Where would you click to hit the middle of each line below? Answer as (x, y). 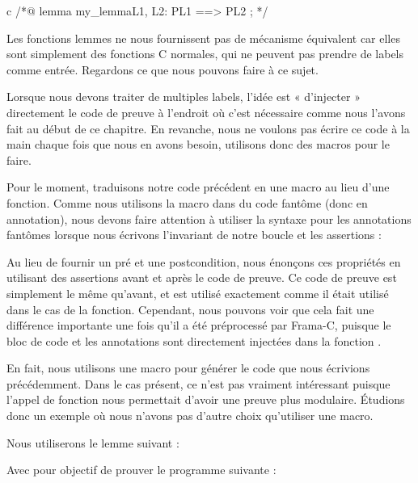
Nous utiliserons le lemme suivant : (93, 442)
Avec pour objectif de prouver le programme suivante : (141, 470)
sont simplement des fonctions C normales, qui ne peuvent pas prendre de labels (205, 54)
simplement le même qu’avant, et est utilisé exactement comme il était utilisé (198, 293)
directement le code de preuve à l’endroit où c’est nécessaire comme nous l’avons (206, 112)
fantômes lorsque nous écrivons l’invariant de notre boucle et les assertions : (194, 235)
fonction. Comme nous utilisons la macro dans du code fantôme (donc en (187, 202)
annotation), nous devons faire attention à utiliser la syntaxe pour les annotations (209, 218)
